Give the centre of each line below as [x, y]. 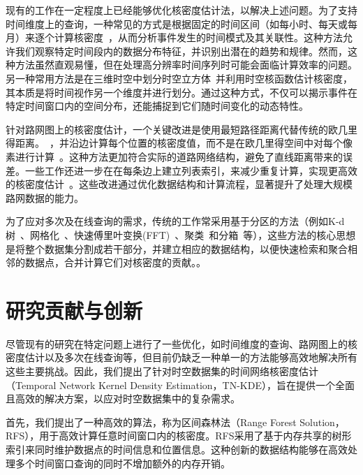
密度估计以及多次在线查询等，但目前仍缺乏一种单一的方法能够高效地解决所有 [181, 357]
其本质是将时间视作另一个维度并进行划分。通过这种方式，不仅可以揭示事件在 [181, 92]
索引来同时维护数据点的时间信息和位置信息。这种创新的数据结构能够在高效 [177, 449]
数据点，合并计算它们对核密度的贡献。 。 [115, 262]
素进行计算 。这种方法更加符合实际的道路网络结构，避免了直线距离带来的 [174, 156]
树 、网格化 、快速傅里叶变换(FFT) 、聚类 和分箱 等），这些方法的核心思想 [181, 234]
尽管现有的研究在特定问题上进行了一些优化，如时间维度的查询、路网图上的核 [181, 343]
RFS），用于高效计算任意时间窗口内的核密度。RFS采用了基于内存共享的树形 [179, 436]
